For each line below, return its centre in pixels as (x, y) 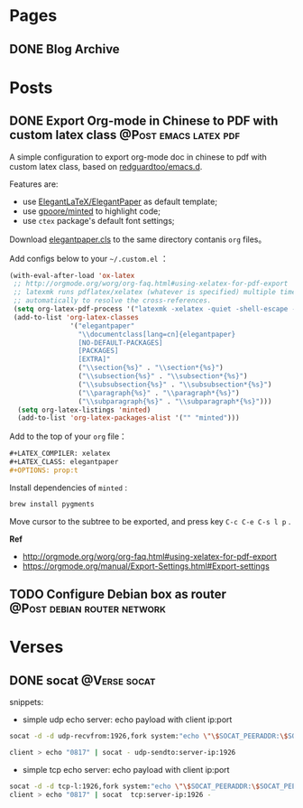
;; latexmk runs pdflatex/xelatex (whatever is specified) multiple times (156, 293)
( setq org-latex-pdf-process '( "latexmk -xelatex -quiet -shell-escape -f (156, 309)
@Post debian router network (88, 609)
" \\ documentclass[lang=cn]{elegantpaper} (157, 334)
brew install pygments (52, 504)
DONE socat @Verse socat (83, 680)
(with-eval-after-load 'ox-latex (72, 275)
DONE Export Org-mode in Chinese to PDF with (144, 121)
